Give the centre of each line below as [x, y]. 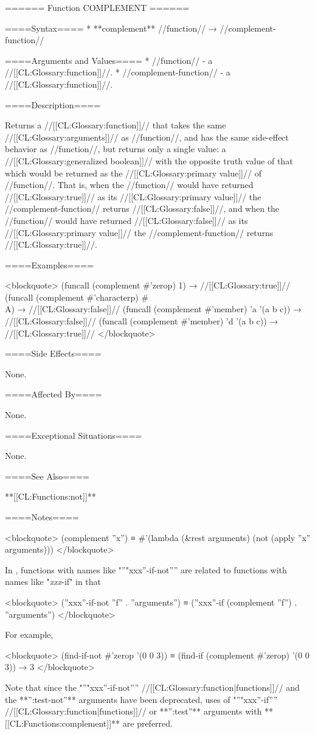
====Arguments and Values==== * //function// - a [109, 60]
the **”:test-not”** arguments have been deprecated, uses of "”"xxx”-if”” [141, 699]
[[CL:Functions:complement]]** [63, 723]
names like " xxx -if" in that [53, 582]
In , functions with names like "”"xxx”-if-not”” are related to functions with [146, 569]
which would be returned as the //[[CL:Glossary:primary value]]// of [133, 173]
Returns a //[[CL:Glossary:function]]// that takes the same [116, 125]
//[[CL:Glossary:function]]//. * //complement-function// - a [118, 72]
